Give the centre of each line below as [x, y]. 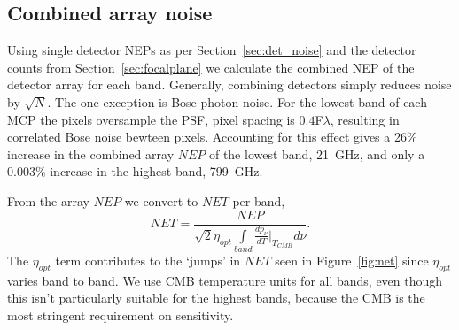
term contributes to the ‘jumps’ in [148, 261]
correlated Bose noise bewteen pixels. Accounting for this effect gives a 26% [212, 137]
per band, [259, 200]
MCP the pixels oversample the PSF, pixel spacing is [151, 119]
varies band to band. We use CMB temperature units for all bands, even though [225, 280]
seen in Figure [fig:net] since [352, 261]
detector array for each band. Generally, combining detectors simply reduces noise [229, 84]
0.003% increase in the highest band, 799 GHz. [135, 171]
